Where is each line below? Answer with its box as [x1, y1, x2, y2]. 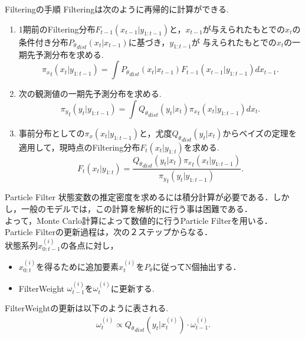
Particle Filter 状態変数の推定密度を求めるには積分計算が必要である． [5, 191, 273, 203]
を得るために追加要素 [36, 260, 119, 272]
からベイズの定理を [222, 127, 297, 139]
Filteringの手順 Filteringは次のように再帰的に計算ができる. [5, 3, 229, 15]
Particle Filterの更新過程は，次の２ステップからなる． [5, 226, 213, 238]
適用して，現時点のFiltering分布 [18, 141, 140, 153]
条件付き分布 [18, 35, 68, 48]
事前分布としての [18, 127, 85, 139]
